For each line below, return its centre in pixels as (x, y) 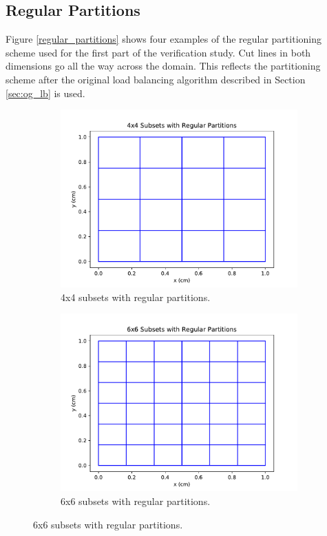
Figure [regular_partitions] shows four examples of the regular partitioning (163, 39)
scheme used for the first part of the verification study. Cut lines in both (158, 52)
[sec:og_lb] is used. (45, 93)
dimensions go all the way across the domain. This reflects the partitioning (163, 66)
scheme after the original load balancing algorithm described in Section (156, 79)
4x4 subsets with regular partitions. (136, 297)
